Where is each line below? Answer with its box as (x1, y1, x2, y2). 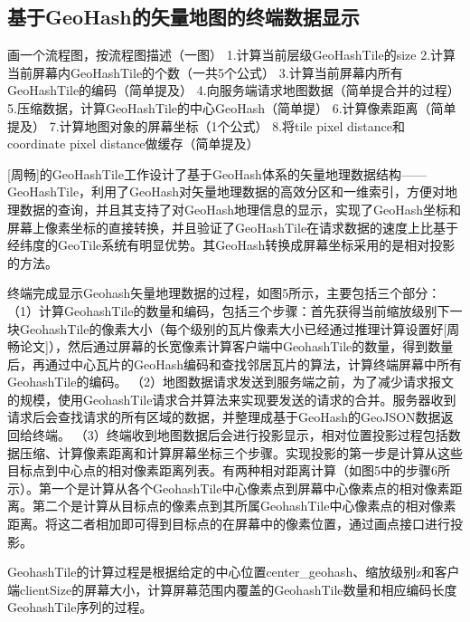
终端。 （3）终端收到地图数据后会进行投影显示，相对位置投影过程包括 (32, 426, 448, 445)
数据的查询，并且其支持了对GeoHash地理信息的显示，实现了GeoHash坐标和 (19, 199, 462, 218)
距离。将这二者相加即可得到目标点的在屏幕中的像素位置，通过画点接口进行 (7, 514, 450, 533)
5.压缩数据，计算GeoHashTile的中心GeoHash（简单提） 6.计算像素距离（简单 (7, 98, 456, 117)
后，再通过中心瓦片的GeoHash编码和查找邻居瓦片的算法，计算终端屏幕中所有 (7, 354, 463, 373)
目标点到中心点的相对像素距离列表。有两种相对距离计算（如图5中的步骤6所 (7, 461, 450, 480)
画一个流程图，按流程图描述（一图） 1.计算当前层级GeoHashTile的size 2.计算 (7, 45, 456, 64)
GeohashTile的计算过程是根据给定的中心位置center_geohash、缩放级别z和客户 (7, 562, 460, 581)
